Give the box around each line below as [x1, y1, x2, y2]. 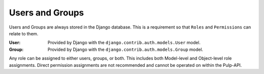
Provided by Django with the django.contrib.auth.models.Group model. [47, 46, 203, 52]
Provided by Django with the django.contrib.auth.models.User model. [47, 40, 200, 45]
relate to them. [9, 30, 39, 36]
